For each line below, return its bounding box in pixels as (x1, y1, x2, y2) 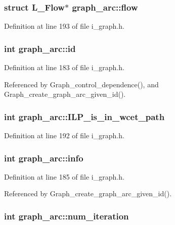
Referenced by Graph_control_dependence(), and (4, 79, 159, 89)
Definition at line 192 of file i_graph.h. (4, 130, 124, 141)
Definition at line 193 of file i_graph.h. (4, 21, 124, 31)
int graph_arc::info (4, 151, 83, 164)
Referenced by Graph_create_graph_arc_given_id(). (4, 188, 172, 199)
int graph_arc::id (4, 42, 76, 54)
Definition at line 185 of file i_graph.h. (4, 171, 124, 182)
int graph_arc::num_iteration (4, 209, 129, 222)
